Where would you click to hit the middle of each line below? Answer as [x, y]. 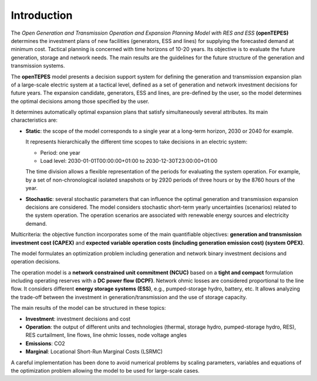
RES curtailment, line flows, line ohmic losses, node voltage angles [106, 335]
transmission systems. [38, 66]
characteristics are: [34, 120]
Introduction [42, 15]
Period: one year [60, 152]
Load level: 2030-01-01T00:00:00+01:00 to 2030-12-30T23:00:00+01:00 [129, 161]
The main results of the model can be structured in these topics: [88, 308]
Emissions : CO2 [45, 343]
